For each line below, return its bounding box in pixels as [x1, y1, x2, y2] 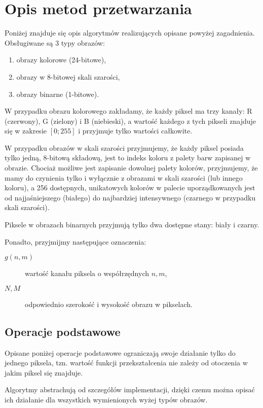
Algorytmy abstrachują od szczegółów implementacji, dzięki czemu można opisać [5, 384, 255, 395]
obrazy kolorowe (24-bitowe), [16, 54, 106, 65]
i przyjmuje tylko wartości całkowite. [78, 125, 193, 136]
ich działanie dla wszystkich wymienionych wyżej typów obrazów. [5, 394, 208, 404]
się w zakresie [5, 125, 47, 136]
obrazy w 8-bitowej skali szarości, [16, 71, 120, 82]
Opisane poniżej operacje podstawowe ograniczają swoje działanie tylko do [5, 347, 236, 358]
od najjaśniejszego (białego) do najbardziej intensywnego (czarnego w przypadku [5, 192, 256, 202]
